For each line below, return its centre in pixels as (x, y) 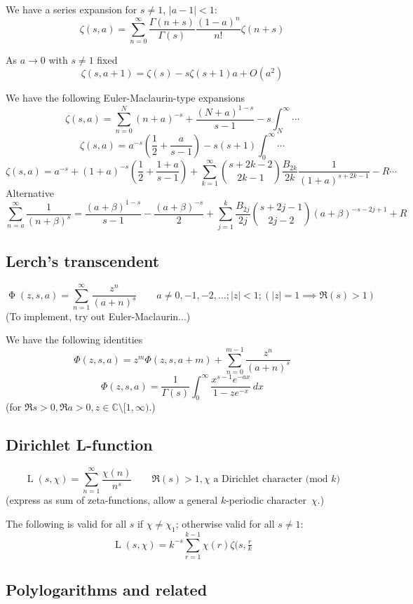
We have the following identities (74, 339)
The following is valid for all (66, 523)
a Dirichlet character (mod (271, 480)
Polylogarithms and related (107, 590)
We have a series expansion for (72, 9)
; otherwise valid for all (225, 523)
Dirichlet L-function (79, 445)
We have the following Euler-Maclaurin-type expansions (126, 98)
